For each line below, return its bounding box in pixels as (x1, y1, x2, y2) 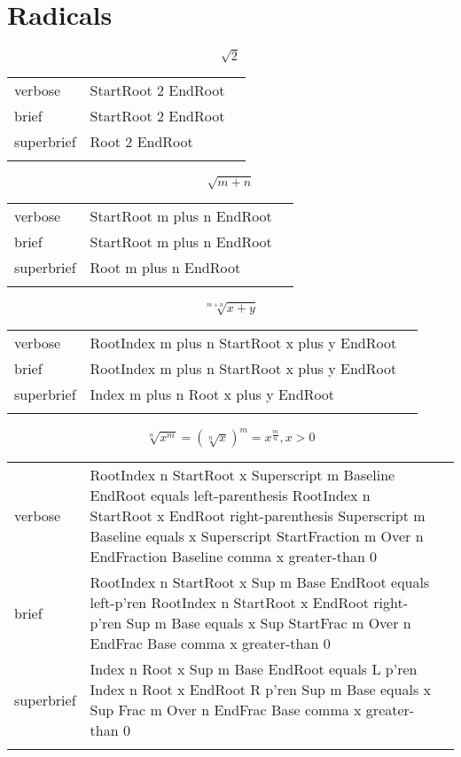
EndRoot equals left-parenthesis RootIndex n (90, 485, 371, 506)
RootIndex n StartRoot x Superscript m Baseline (90, 464, 395, 486)
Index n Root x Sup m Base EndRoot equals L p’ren (90, 659, 418, 680)
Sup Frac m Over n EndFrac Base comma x (90, 699, 362, 721)
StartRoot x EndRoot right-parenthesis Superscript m (90, 505, 426, 527)
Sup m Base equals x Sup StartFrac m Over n (126, 613, 411, 634)
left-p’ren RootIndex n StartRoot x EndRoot (90, 592, 369, 613)
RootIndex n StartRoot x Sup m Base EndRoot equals (90, 572, 430, 593)
